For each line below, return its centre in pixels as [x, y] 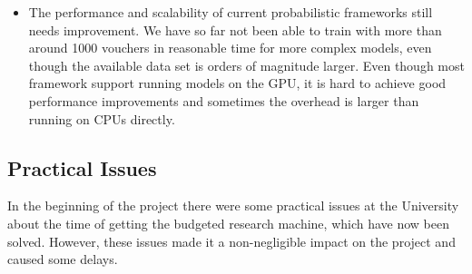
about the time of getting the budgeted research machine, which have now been [229, 223]
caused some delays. [63, 259]
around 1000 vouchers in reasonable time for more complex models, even [230, 48]
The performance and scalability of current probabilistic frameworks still [231, 12]
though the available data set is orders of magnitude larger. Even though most [246, 65]
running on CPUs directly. [102, 118]
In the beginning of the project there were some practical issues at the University [233, 205]
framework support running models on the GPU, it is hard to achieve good [237, 83]
